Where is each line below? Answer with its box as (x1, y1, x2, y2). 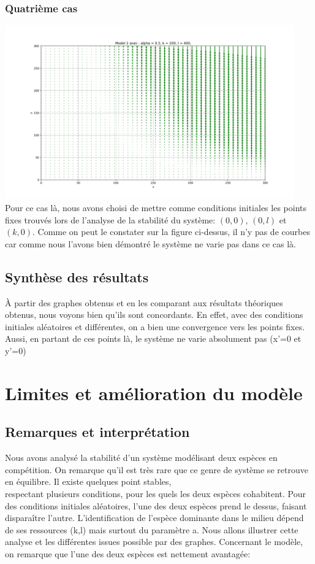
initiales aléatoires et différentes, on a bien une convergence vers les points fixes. (5, 320, 305, 333)
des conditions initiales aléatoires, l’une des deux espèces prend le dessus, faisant (5, 499, 307, 512)
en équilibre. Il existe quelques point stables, (5, 475, 172, 488)
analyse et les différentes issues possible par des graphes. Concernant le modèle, (5, 535, 303, 548)
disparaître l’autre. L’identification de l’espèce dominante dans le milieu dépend (5, 511, 304, 524)
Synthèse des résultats (5, 267, 149, 286)
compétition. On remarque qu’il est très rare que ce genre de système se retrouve (5, 463, 308, 476)
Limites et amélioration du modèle (5, 380, 303, 405)
